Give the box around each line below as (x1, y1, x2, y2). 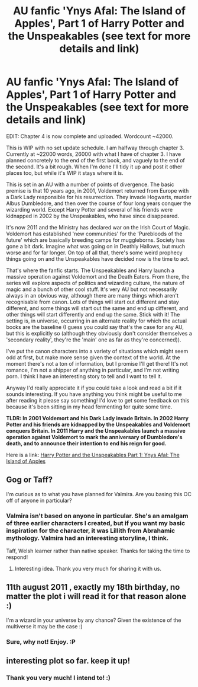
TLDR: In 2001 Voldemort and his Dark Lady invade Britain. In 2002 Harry (6, 414, 189, 421)
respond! (6, 554, 28, 561)
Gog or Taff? (6, 475, 53, 485)
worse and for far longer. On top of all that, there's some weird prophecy (6, 249, 183, 256)
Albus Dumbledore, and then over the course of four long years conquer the (6, 200, 191, 207)
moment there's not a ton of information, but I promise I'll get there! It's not (6, 360, 188, 367)
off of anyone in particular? (6, 497, 72, 504)
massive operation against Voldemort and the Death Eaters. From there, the (6, 273, 190, 280)
